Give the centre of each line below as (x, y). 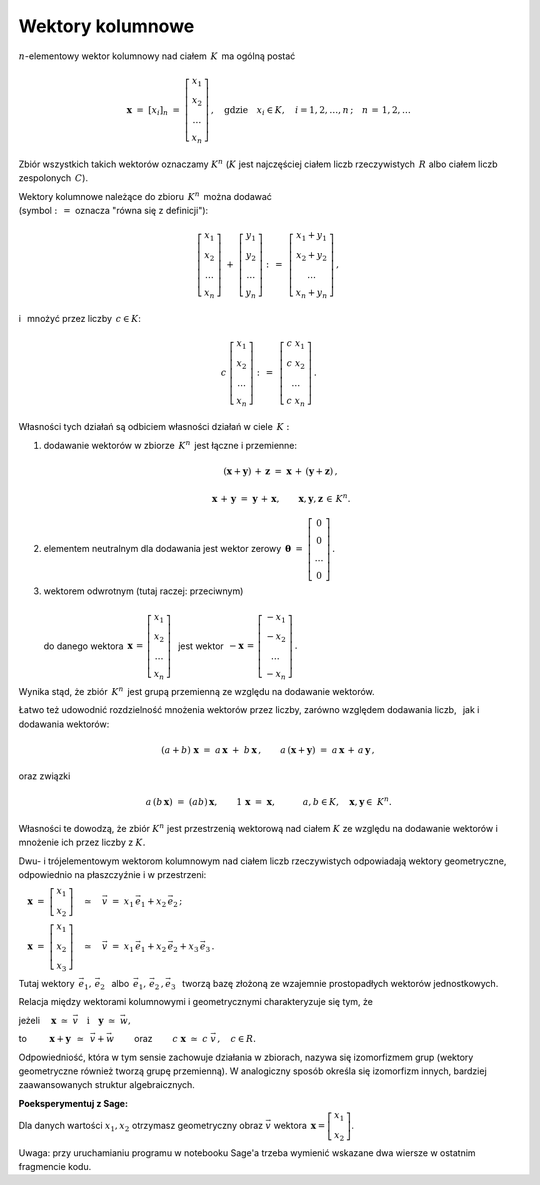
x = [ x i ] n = (153, 111)
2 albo (115, 985)
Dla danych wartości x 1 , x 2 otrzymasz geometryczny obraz (141, 1126)
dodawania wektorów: (64, 724)
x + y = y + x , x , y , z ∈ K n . (281, 498)
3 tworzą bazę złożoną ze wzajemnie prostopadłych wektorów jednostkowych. (334, 985)
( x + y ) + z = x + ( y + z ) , (280, 471)
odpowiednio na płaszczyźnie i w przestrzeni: (112, 874)
